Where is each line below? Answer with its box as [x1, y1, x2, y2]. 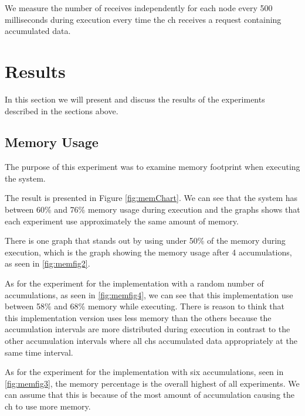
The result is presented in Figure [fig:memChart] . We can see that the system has [5, 192, 298, 204]
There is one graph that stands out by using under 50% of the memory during [5, 234, 286, 247]
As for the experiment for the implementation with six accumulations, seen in [5, 366, 284, 378]
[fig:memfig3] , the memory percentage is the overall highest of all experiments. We [5, 377, 300, 389]
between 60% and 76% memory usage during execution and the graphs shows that [5, 203, 300, 216]
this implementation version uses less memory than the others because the [5, 311, 272, 323]
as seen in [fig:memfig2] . [5, 257, 90, 270]
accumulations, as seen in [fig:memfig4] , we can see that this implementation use [5, 288, 293, 301]
